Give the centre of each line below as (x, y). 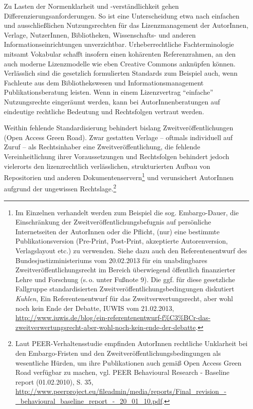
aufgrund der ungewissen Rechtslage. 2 (60, 188)
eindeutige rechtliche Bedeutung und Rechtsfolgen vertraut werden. (104, 111)
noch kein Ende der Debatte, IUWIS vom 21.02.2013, (95, 308)
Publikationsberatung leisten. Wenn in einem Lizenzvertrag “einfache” (109, 92)
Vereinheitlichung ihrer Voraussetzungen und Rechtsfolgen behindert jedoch (117, 156)
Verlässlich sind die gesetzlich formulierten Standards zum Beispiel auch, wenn (121, 73)
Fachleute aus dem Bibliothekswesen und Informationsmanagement (104, 82)
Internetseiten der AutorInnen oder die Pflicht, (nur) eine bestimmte (117, 231)
